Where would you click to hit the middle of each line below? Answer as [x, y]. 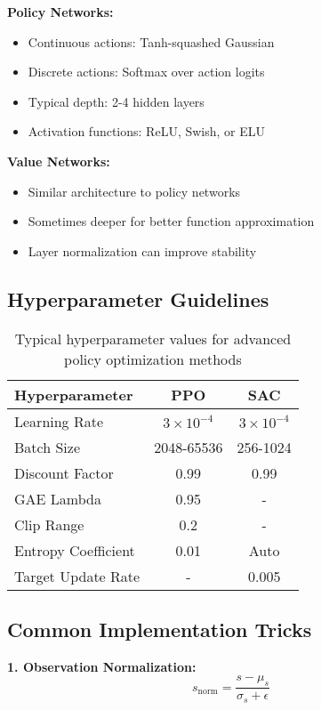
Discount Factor [64, 472]
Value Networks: [59, 161]
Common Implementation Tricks [160, 629]
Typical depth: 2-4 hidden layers [116, 101]
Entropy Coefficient [75, 550]
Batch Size [47, 447]
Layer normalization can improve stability [142, 250]
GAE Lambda [58, 498]
